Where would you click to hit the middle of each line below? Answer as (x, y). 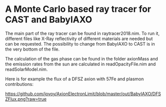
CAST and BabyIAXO (49, 20)
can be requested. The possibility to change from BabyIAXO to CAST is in (80, 44)
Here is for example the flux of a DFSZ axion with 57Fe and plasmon (75, 79)
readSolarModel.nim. (27, 69)
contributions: (19, 84)
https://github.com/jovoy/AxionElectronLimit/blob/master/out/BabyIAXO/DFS (83, 94)
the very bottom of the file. (32, 49)
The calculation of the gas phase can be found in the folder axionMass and (82, 58)
